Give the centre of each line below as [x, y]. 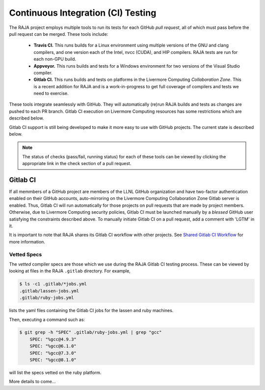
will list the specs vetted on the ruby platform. [55, 373]
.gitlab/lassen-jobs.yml [49, 291]
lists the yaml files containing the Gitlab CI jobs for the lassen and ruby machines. [91, 311]
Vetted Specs [26, 254]
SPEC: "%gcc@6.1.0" [53, 346]
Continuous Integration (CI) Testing [83, 13]
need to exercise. [51, 94]
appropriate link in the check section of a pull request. [77, 164]
